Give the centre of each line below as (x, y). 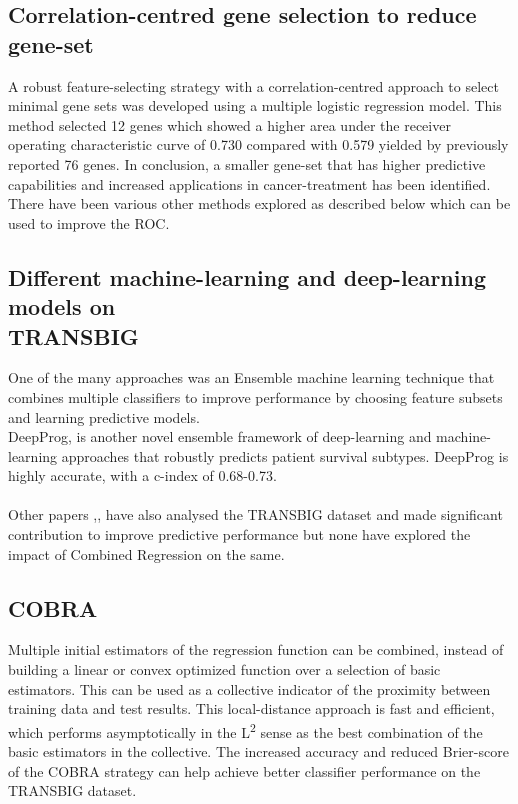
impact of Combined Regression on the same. (146, 553)
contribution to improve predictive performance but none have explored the (239, 534)
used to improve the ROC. (89, 222)
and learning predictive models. (104, 416)
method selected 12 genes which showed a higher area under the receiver (229, 124)
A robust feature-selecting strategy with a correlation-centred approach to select (253, 85)
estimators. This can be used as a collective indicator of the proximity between (249, 688)
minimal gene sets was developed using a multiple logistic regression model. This (255, 105)
